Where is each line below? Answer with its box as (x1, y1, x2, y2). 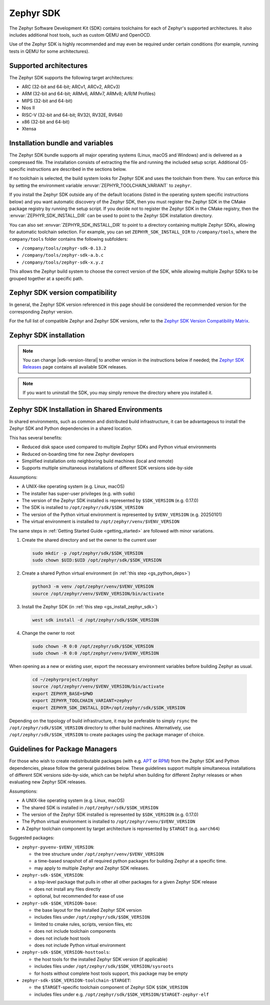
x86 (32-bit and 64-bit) (21, 118, 70, 125)
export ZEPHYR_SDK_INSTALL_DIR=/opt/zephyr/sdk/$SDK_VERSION (32, 705, 185, 711)
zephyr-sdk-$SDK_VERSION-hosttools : (21, 949, 110, 955)
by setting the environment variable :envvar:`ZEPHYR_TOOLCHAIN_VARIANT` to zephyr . (9, 182, 192, 188)
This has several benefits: (9, 434, 62, 441)
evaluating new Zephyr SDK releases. (9, 779, 87, 785)
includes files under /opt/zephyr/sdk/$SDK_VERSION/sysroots (34, 963, 174, 969)
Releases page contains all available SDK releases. (22, 364, 127, 370)
